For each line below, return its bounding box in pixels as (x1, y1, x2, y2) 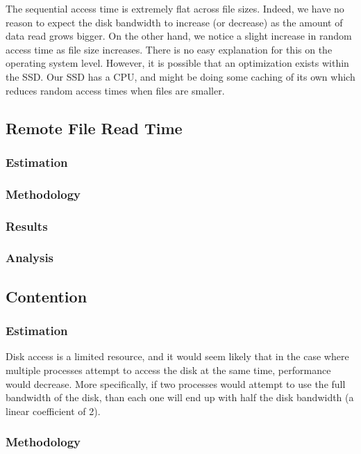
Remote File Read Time (6, 117, 183, 138)
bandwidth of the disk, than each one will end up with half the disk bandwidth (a (6, 390, 354, 405)
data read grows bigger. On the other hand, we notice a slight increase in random (6, 29, 352, 43)
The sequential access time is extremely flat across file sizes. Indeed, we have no (6, 1, 344, 15)
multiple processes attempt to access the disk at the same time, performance (6, 362, 331, 377)
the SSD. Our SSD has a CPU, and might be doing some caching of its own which (6, 69, 355, 83)
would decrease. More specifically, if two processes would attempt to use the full (6, 376, 346, 391)
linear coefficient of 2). (6, 403, 101, 418)
